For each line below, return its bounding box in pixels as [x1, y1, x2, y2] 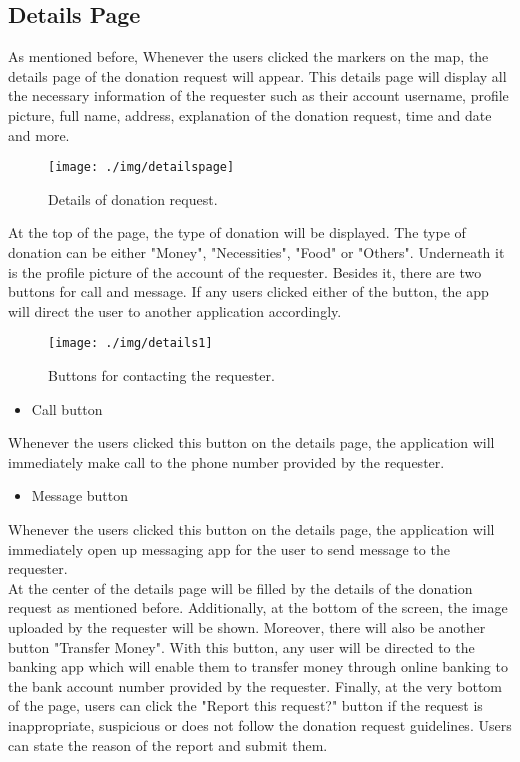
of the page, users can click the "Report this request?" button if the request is [8, 695, 483, 716]
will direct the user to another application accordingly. [8, 300, 342, 321]
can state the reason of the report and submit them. [8, 734, 328, 755]
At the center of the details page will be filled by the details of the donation [8, 577, 473, 598]
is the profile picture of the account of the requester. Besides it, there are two [8, 261, 482, 282]
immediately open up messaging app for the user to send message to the [8, 538, 450, 559]
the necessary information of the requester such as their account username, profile [8, 85, 509, 106]
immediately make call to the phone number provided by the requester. [8, 451, 445, 472]
